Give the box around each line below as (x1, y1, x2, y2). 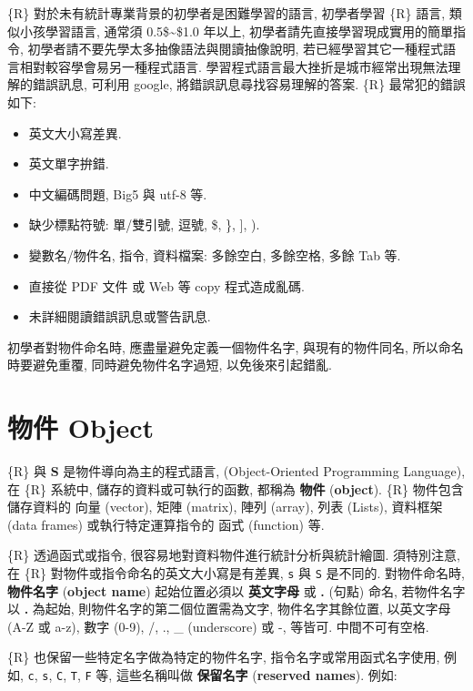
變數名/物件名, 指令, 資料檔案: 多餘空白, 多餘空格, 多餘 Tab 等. (28, 245, 401, 264)
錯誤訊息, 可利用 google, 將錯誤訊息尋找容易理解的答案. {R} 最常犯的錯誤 (32, 75, 466, 94)
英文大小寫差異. (28, 123, 122, 142)
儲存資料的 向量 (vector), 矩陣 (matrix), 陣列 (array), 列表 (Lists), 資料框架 (7, 497, 443, 516)
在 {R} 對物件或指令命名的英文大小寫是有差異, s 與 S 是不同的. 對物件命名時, (7, 564, 465, 582)
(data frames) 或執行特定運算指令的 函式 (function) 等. (7, 514, 325, 533)
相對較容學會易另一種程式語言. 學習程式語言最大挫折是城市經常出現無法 (19, 56, 448, 76)
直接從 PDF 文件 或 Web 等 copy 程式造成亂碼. (28, 276, 305, 295)
